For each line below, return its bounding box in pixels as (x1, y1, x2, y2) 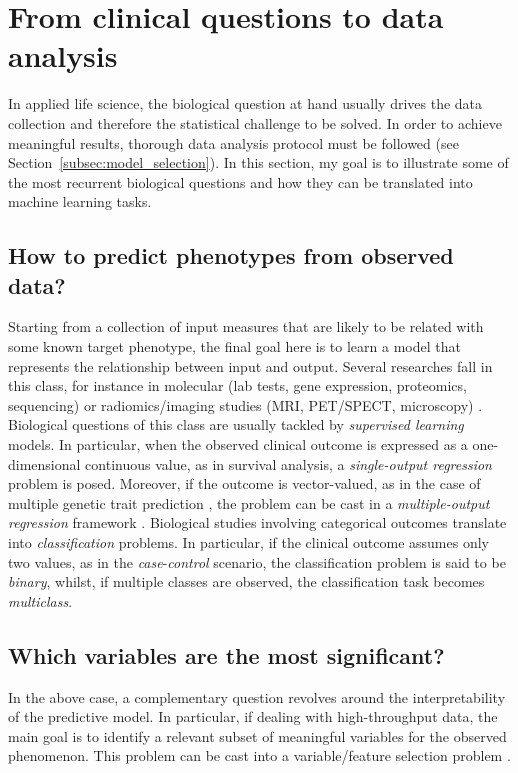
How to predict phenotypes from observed (8, 240, 454, 271)
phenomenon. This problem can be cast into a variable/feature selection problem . (8, 745, 511, 766)
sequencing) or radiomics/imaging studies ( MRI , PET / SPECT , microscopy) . (8, 394, 483, 415)
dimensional (8, 453, 81, 474)
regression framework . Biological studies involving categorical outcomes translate (8, 512, 507, 533)
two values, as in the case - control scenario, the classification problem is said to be (8, 551, 506, 572)
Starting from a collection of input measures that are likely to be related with (8, 316, 484, 337)
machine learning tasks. (8, 191, 152, 212)
